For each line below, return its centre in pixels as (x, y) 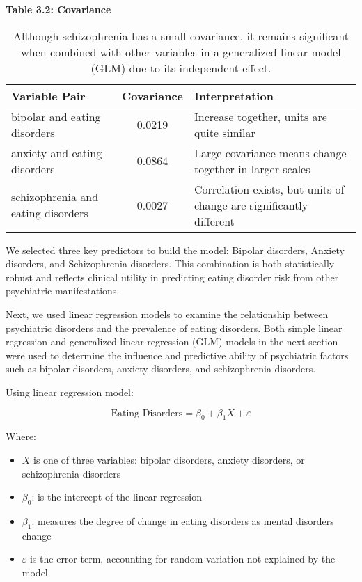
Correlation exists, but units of (269, 189)
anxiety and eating (57, 152)
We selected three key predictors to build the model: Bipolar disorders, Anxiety (175, 250)
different (214, 221)
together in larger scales (252, 168)
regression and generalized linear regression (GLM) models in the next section (172, 341)
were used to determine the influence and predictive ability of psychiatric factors (177, 355)
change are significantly (251, 205)
